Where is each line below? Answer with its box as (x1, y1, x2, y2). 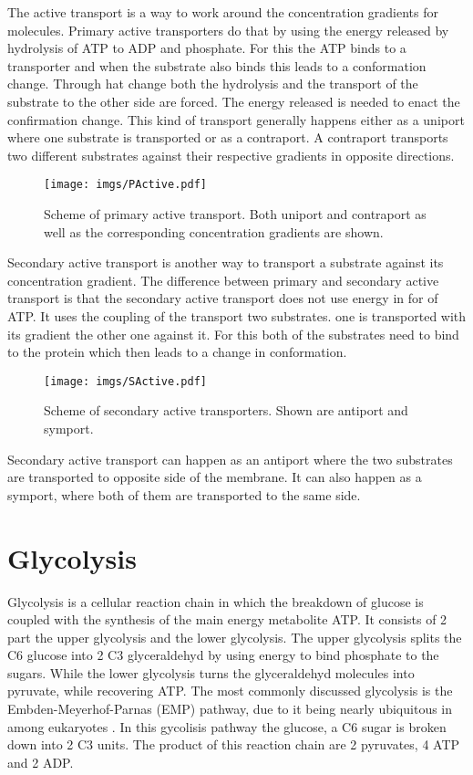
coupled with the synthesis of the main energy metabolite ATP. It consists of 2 (7, 610, 447, 629)
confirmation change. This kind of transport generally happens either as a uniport (7, 110, 465, 129)
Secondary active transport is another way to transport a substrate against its (7, 253, 444, 272)
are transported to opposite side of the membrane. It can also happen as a (7, 467, 422, 487)
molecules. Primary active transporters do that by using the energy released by (7, 20, 449, 39)
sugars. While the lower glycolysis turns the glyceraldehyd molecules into (7, 663, 415, 682)
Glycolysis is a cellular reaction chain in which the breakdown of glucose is (7, 592, 424, 611)
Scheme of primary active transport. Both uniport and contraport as (44, 204, 427, 223)
